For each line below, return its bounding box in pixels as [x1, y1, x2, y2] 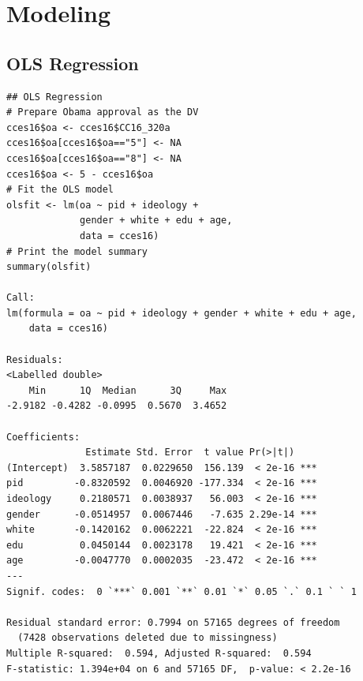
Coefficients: [6, 431, 80, 443]
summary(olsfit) [6, 261, 92, 273]
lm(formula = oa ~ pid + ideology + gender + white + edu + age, [6, 307, 357, 319]
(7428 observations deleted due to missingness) [17, 632, 278, 644]
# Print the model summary [6, 245, 148, 257]
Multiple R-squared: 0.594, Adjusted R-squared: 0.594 [6, 647, 312, 659]
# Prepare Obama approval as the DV [6, 107, 199, 118]
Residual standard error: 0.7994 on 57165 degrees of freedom [6, 616, 340, 628]
